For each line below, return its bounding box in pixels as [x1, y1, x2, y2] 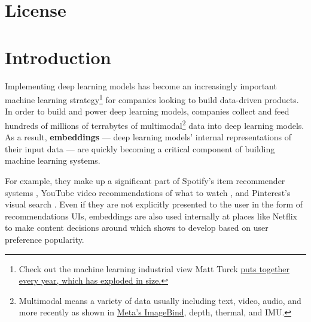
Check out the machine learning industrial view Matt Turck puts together [19, 262, 290, 275]
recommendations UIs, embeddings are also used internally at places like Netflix [5, 209, 297, 222]
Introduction [5, 44, 111, 69]
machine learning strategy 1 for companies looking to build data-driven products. [5, 92, 299, 106]
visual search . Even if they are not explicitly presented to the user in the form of [5, 198, 303, 210]
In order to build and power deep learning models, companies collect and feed [5, 105, 289, 118]
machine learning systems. [5, 154, 100, 167]
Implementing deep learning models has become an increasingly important [5, 79, 277, 92]
